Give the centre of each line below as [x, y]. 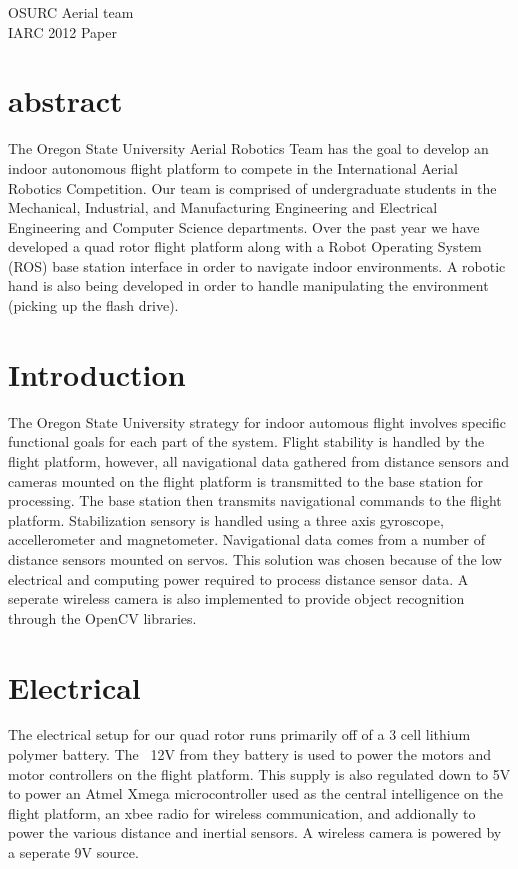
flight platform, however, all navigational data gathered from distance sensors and [259, 460]
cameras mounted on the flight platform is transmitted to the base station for [245, 480]
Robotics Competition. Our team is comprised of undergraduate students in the [252, 187]
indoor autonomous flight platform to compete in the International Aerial [233, 167]
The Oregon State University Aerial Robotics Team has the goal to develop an [248, 148]
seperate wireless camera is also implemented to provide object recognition [236, 598]
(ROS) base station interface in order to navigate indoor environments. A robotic [257, 265]
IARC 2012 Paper [62, 31]
